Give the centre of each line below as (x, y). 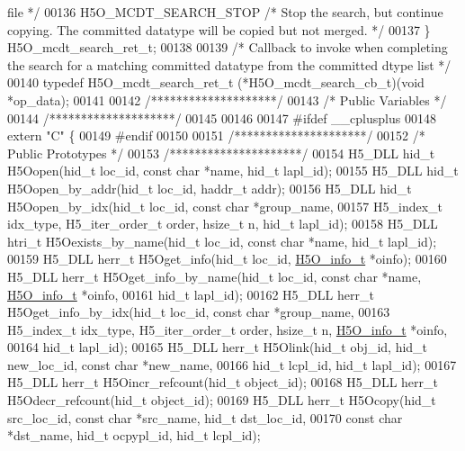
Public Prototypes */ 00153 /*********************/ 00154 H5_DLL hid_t (221, 153)
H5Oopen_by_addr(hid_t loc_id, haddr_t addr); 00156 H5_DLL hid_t (210, 188)
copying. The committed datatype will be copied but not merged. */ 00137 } (219, 29)
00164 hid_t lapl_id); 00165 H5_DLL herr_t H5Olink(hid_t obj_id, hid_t (218, 347)
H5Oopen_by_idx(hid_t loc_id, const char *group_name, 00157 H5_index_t (225, 206)
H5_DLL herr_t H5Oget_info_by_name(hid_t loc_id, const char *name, (215, 276)
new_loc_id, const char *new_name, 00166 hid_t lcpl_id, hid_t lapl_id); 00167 (232, 364)
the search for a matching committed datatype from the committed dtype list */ (229, 64)
